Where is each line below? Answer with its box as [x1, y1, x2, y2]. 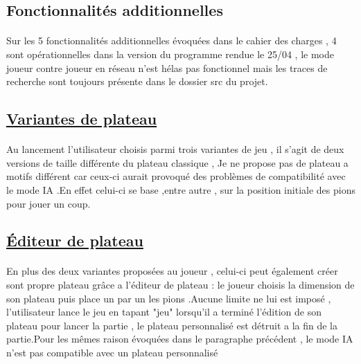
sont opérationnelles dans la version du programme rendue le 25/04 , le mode [6, 46, 334, 61]
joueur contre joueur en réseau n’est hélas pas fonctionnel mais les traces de [6, 60, 328, 75]
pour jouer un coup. [6, 196, 91, 210]
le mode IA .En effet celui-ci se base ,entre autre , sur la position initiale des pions [6, 182, 355, 197]
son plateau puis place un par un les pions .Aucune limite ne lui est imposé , [6, 291, 331, 305]
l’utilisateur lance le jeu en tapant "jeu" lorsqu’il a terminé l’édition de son [6, 304, 322, 319]
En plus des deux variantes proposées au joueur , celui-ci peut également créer [6, 264, 338, 278]
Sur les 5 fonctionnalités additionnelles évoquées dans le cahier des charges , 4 [6, 33, 337, 48]
